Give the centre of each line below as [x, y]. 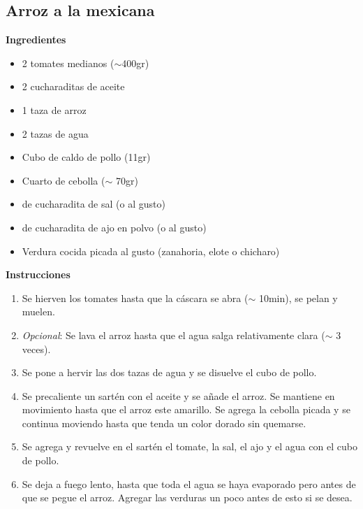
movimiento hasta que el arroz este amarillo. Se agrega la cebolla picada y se [186, 409]
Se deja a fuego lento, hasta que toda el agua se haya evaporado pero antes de [189, 483]
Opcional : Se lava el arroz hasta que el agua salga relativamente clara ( [173, 335]
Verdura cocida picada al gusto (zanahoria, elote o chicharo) [151, 251]
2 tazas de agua [55, 133]
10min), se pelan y [298, 297]
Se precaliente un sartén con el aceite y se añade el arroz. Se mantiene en [178, 395]
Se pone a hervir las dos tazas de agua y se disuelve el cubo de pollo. [169, 372]
